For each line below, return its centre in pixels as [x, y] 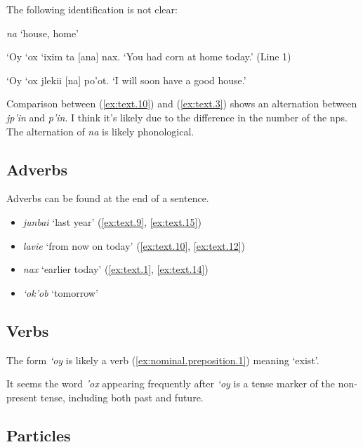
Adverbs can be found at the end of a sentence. [108, 198]
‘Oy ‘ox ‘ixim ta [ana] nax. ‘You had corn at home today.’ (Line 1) [149, 56]
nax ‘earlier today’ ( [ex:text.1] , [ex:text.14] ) [115, 269]
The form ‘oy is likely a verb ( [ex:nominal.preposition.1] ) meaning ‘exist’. [163, 360]
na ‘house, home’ [42, 33]
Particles [39, 435]
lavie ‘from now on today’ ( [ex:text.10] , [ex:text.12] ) [134, 245]
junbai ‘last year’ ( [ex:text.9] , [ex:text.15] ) [112, 221]
